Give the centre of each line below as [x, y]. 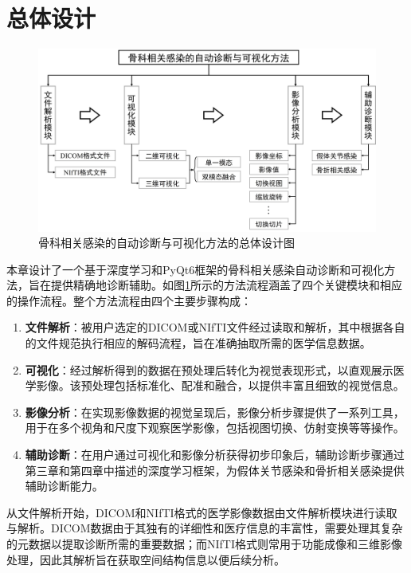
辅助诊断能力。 [64, 486]
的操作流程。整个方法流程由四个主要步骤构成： [129, 300]
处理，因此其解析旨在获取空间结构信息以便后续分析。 [146, 559]
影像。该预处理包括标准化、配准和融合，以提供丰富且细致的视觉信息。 [220, 385]
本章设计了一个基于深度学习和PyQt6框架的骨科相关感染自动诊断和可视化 [196, 269]
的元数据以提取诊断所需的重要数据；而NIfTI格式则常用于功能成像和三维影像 [204, 544]
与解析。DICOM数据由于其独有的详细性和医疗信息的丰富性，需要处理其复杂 [205, 528]
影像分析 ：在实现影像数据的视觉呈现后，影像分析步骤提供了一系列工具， [215, 412]
